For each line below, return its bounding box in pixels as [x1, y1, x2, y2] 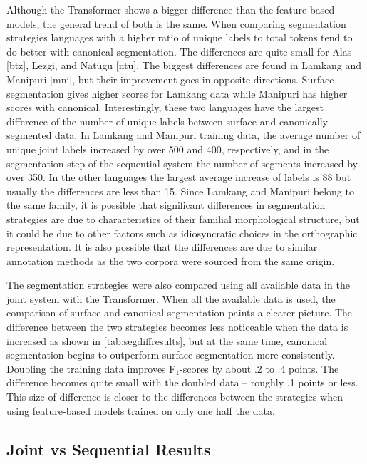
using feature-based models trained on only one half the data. [6, 403, 275, 418]
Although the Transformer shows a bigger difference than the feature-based [6, 2, 335, 16]
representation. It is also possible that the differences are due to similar [6, 239, 318, 254]
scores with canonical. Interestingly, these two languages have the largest [6, 100, 324, 115]
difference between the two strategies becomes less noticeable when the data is [6, 319, 348, 334]
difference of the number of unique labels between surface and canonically [6, 113, 328, 128]
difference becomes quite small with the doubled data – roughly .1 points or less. [6, 375, 358, 390]
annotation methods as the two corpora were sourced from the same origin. [6, 253, 335, 268]
